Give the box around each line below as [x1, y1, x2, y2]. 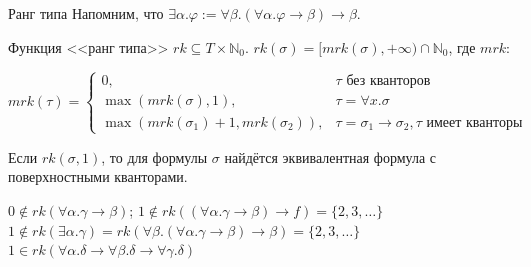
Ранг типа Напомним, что [8, 3, 164, 23]
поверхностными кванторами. [8, 166, 188, 187]
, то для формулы [101, 146, 208, 167]
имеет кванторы [426, 115, 523, 130]
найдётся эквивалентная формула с [224, 146, 437, 167]
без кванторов [346, 74, 431, 89]
